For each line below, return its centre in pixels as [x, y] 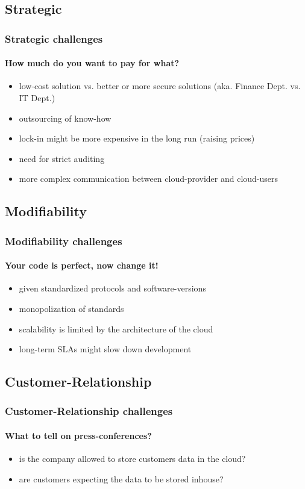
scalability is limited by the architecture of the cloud [116, 329]
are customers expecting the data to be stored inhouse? [121, 478]
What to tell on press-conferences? [78, 435]
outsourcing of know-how [65, 118]
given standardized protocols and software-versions [112, 288]
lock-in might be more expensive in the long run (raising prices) [137, 138]
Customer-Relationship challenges [89, 411]
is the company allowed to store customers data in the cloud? [132, 459]
